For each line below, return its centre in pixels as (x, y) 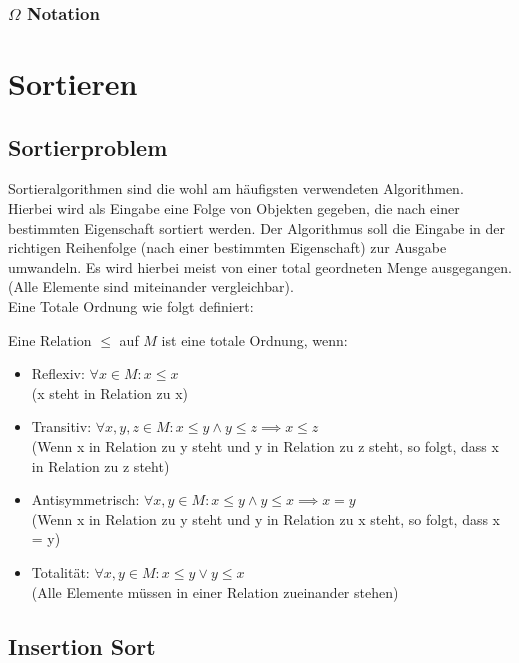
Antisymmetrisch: (85, 499)
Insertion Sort (82, 645)
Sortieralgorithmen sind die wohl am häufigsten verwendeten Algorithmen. (236, 188)
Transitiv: (61, 426)
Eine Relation (50, 339)
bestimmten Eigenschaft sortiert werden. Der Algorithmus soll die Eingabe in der (257, 227)
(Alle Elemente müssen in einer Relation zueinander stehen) (215, 591)
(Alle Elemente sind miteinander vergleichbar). (151, 286)
